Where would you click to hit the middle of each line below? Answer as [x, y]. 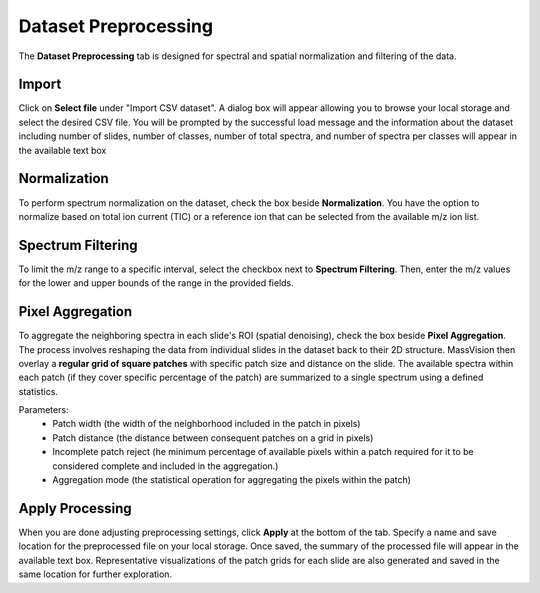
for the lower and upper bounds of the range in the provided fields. [156, 283]
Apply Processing [75, 508]
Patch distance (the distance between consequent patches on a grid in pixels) [213, 437]
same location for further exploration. [95, 574]
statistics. [38, 391]
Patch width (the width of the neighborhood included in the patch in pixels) [206, 424]
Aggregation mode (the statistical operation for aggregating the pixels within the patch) [232, 480]
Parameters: [43, 410]
